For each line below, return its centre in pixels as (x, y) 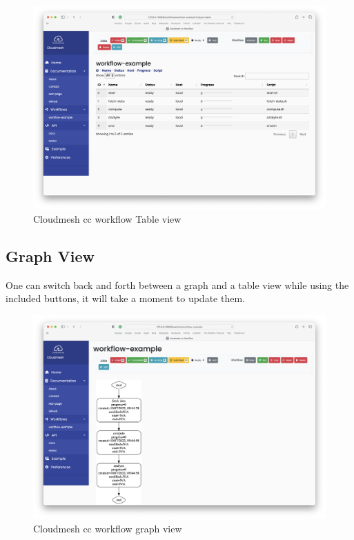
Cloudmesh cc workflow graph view (108, 528)
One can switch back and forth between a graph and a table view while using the (177, 284)
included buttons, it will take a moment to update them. (125, 298)
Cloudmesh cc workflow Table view (107, 218)
